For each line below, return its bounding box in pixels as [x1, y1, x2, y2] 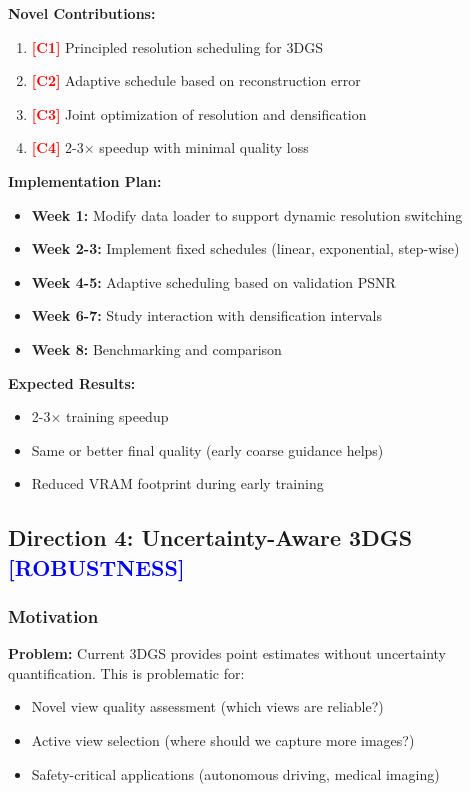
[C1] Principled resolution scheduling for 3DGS [31, 36, 323, 57]
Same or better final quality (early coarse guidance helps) [31, 439, 384, 460]
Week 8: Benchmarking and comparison [31, 338, 282, 359]
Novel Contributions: [8, 3, 156, 23]
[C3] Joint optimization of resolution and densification [31, 103, 367, 124]
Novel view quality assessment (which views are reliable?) [31, 696, 384, 717]
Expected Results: [8, 372, 136, 393]
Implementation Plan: [8, 170, 162, 191]
